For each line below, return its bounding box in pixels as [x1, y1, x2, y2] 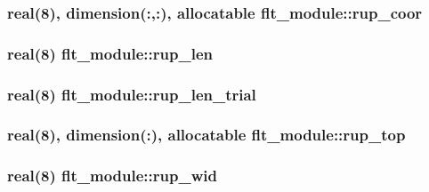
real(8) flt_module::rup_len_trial [7, 83, 256, 105]
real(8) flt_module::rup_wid [7, 164, 217, 187]
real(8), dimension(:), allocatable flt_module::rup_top [7, 124, 406, 146]
